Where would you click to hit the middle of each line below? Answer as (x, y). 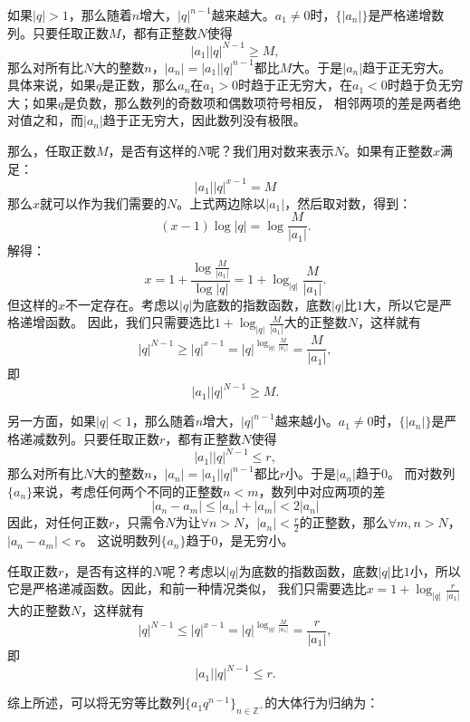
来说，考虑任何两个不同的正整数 (128, 491)
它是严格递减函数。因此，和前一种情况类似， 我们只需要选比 (187, 588)
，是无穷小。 (256, 540)
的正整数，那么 (344, 522)
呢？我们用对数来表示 (270, 151)
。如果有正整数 (389, 151)
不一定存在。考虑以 (123, 304)
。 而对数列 (421, 473)
